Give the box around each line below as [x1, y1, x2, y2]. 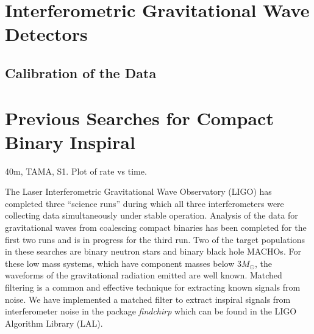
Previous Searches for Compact [5, 105, 274, 130]
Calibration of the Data [5, 63, 157, 82]
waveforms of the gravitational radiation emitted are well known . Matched [5, 269, 282, 281]
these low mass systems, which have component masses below [5, 256, 235, 269]
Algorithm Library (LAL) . [5, 316, 103, 329]
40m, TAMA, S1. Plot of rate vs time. [5, 164, 147, 177]
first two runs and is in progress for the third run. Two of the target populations [5, 233, 305, 245]
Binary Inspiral [5, 129, 135, 154]
